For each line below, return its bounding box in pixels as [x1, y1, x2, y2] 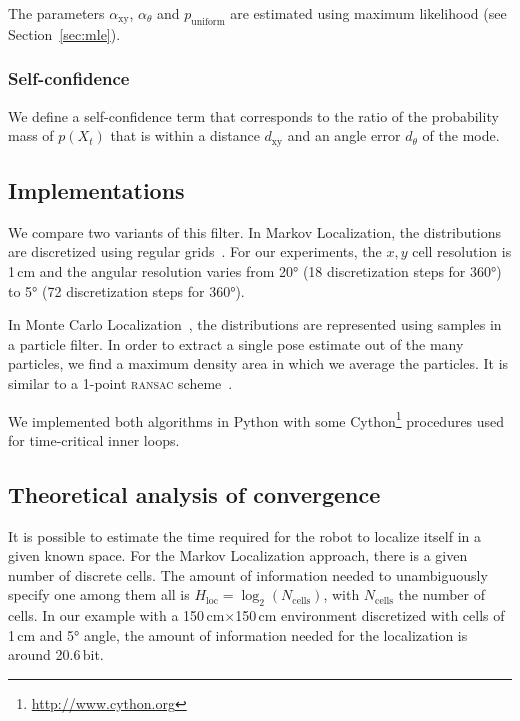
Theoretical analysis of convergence [8, 478, 381, 509]
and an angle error [287, 125, 401, 146]
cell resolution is [412, 241, 512, 262]
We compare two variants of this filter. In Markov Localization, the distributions [8, 221, 502, 242]
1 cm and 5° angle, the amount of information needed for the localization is [8, 624, 468, 645]
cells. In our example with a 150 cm [8, 605, 225, 626]
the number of [398, 584, 485, 605]
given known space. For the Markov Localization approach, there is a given [8, 545, 468, 566]
